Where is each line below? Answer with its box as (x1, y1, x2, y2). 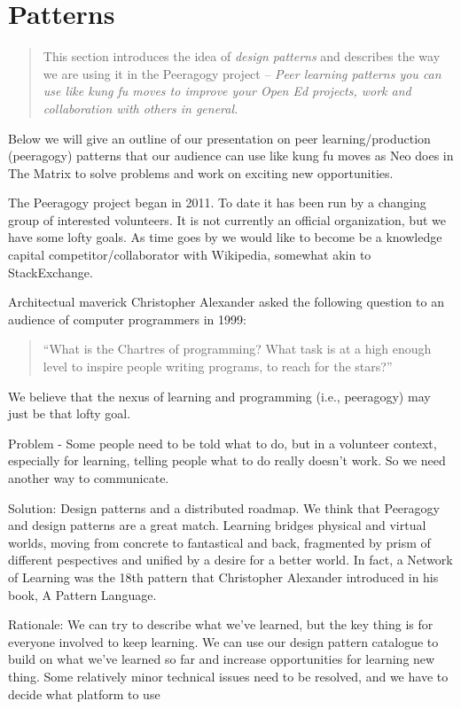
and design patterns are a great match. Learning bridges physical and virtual (8, 516, 426, 534)
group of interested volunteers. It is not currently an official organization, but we (8, 210, 446, 229)
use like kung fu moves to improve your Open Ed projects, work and (43, 82, 411, 100)
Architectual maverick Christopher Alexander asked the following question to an (8, 292, 444, 311)
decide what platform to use (8, 684, 160, 703)
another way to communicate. (8, 469, 169, 487)
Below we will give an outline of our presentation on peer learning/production (8, 129, 431, 147)
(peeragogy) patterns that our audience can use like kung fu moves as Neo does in (8, 146, 454, 165)
